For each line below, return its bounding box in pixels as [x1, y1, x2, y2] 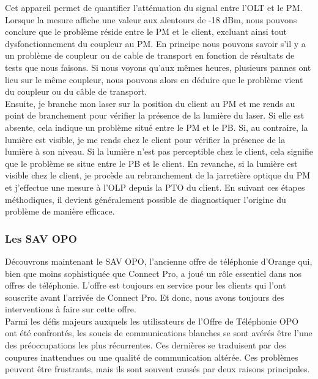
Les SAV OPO [5, 230, 77, 246]
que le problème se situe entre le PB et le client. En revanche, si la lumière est [5, 156, 298, 169]
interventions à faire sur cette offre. [5, 303, 136, 315]
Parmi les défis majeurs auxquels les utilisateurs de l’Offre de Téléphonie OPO [5, 314, 299, 327]
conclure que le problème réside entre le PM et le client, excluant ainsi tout [5, 25, 287, 38]
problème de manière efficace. [5, 205, 115, 218]
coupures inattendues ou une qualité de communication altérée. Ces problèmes [5, 350, 298, 363]
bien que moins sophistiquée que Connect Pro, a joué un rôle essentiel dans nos [5, 267, 301, 279]
